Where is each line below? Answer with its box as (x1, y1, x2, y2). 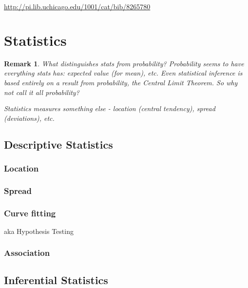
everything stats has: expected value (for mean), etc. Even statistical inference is (4, 68, 243, 78)
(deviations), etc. (4, 113, 55, 123)
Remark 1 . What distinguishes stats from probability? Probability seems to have (4, 58, 244, 68)
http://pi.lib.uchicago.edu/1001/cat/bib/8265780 (4, 1, 151, 11)
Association (4, 247, 50, 259)
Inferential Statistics (4, 272, 108, 287)
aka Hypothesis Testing (4, 226, 74, 236)
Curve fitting (4, 207, 56, 219)
